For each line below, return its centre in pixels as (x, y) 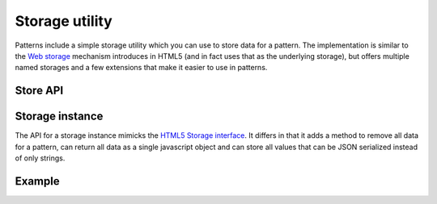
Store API (39, 91)
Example (37, 181)
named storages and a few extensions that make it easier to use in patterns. (141, 68)
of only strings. (40, 158)
